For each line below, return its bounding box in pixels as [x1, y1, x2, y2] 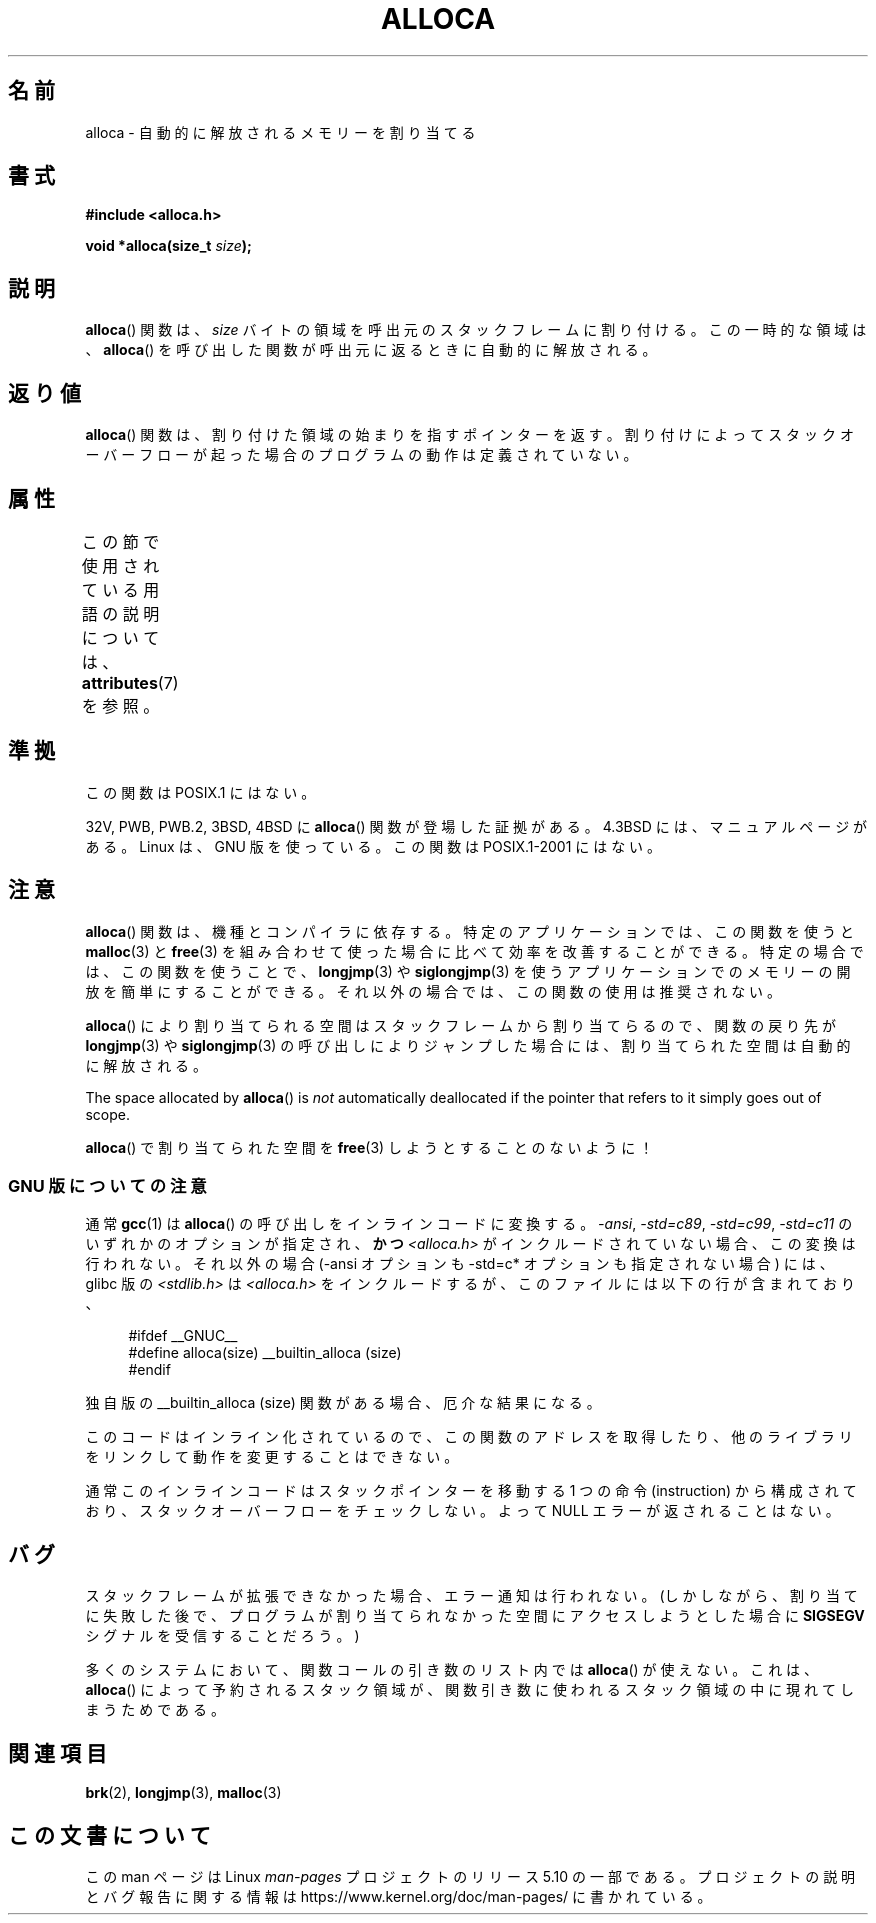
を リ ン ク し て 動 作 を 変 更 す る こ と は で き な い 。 [85, 1448, 459, 1466]
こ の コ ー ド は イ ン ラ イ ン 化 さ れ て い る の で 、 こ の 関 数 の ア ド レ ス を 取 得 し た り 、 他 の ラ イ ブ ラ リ [85, 1428, 853, 1446]
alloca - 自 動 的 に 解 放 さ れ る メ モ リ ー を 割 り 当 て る [85, 123, 476, 141]
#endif [128, 1361, 171, 1379]
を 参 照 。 [81, 695, 160, 716]
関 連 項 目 [8, 1740, 107, 1766]
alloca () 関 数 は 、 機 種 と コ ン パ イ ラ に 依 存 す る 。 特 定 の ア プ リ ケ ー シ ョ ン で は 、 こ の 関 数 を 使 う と [85, 922, 854, 940]
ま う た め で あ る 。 [85, 1701, 225, 1719]
